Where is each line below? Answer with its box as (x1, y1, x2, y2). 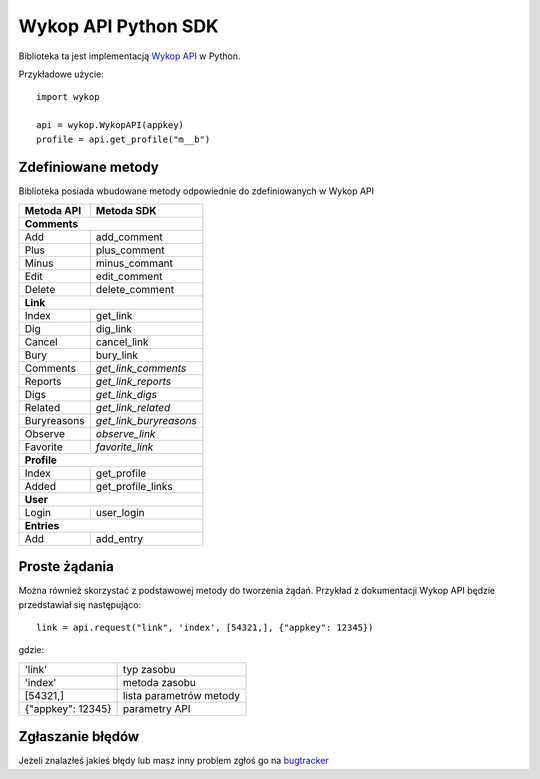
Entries (24, 518, 60, 532)
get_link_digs (95, 387, 157, 401)
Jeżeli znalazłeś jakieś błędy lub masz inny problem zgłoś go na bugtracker (18, 755, 329, 767)
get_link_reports (95, 374, 172, 388)
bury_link (95, 348, 139, 362)
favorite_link (95, 440, 154, 454)
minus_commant (95, 256, 174, 270)
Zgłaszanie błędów (18, 728, 140, 745)
